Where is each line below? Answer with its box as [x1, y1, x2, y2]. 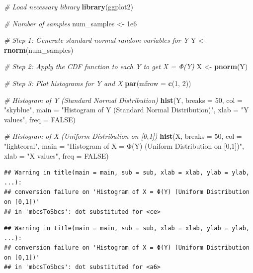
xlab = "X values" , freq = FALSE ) [4, 150, 109, 161]
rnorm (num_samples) [4, 44, 74, 55]
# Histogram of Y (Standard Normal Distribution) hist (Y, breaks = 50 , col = [4, 94, 243, 105]
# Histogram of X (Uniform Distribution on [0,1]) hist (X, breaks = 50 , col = [4, 131, 242, 141]
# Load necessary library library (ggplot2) [4, 1, 133, 11]
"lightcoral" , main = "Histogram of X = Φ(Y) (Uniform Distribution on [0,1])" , [4, 140, 244, 151]
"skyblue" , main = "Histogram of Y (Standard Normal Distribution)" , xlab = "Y [4, 104, 249, 115]
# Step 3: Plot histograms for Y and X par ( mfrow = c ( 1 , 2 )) [4, 78, 191, 88]
